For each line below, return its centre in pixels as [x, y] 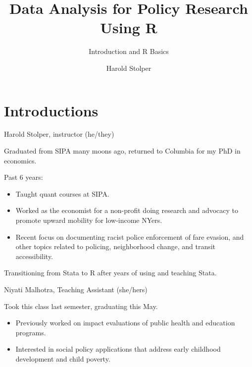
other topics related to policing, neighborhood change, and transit [116, 246]
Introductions [51, 110]
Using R [129, 27]
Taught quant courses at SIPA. [62, 193]
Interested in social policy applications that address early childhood [118, 349]
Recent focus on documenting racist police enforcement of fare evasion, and [130, 236]
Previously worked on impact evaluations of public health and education [125, 323]
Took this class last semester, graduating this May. [81, 306]
